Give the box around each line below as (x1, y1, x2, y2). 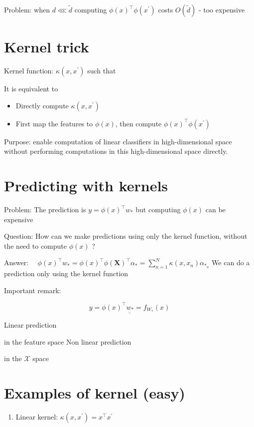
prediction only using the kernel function (4, 268, 128, 279)
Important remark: (4, 285, 61, 295)
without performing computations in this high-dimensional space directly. (4, 146, 228, 156)
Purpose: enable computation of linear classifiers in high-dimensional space (4, 136, 232, 146)
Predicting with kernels (4, 175, 168, 196)
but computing (135, 204, 181, 215)
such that (87, 65, 116, 76)
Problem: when (4, 4, 50, 14)
